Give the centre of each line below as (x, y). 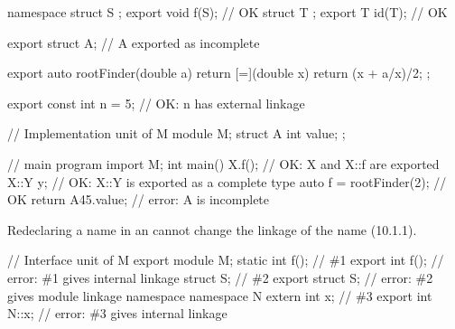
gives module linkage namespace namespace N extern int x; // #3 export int (220, 295)
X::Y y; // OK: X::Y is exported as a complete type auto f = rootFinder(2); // (227, 181)
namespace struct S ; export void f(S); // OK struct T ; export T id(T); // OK (227, 12)
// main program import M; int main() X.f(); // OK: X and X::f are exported (223, 163)
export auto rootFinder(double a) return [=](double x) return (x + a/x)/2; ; (219, 73)
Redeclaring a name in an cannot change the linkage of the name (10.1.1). (212, 229)
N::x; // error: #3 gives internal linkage (117, 313)
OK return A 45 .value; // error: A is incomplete (139, 199)
